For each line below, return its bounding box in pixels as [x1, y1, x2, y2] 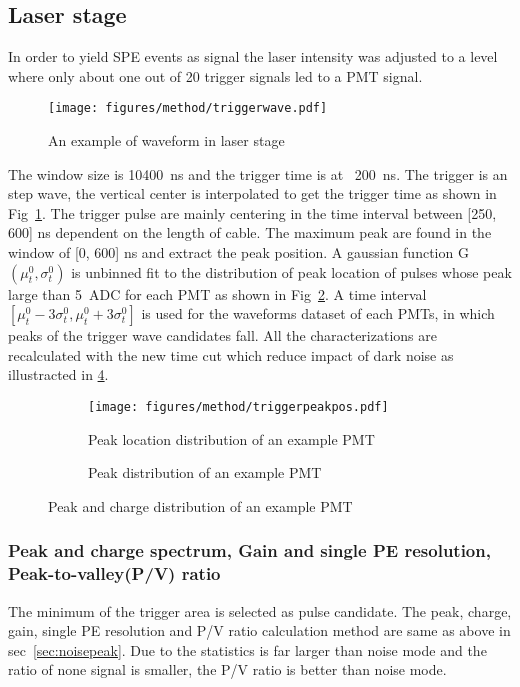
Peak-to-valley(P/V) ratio [8, 561, 221, 586]
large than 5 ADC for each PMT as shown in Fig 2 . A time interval [8, 283, 427, 304]
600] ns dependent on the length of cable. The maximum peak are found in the [8, 222, 492, 243]
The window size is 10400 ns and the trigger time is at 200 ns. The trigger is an [8, 163, 508, 184]
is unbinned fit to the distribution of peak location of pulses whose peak [71, 261, 512, 282]
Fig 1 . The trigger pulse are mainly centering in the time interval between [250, [8, 202, 497, 223]
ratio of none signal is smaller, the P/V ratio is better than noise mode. [8, 659, 447, 680]
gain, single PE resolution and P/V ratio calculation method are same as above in [8, 620, 511, 641]
